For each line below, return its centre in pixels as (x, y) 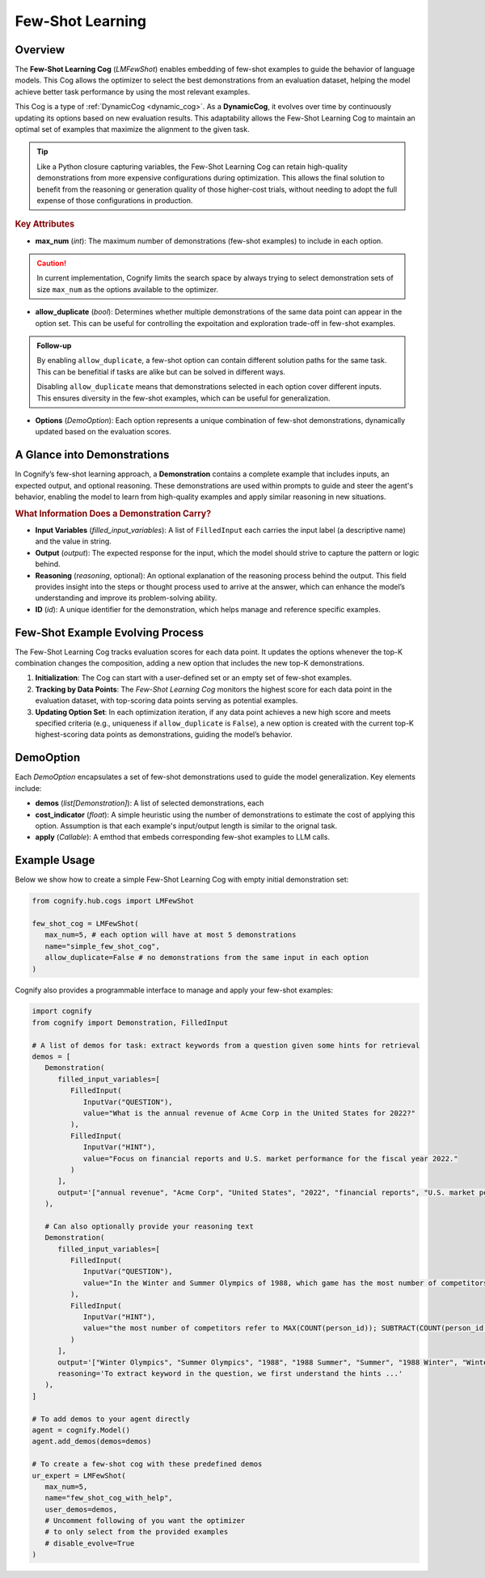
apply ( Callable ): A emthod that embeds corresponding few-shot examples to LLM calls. (183, 837)
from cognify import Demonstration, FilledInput (130, 1022)
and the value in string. (74, 541)
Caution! (52, 264)
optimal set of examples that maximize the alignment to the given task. (132, 129)
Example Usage (55, 860)
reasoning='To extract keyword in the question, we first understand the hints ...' (230, 1373)
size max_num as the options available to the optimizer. (127, 289)
